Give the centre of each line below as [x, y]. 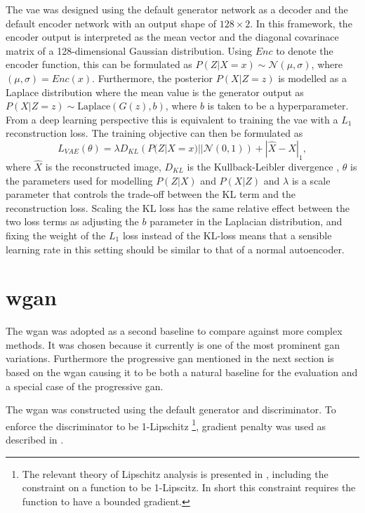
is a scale [311, 180]
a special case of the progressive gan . [85, 386]
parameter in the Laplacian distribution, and [246, 221]
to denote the [305, 50]
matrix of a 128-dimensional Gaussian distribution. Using [129, 50]
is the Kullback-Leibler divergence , [263, 166]
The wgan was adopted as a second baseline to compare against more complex [174, 331]
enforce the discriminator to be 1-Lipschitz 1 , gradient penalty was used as [166, 425]
